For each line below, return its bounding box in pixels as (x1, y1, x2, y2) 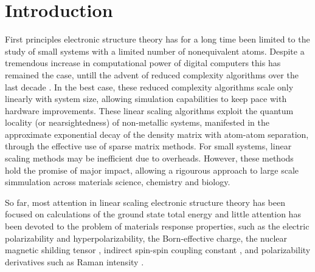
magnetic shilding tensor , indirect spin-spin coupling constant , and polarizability (5, 243, 311, 256)
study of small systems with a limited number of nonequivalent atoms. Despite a (5, 44, 305, 57)
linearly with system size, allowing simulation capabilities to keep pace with (5, 92, 287, 105)
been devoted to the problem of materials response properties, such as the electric (5, 220, 310, 233)
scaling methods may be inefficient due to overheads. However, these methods (5, 152, 294, 165)
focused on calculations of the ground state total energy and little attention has (5, 208, 301, 220)
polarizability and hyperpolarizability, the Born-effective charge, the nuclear (5, 231, 288, 244)
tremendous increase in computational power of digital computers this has (5, 56, 281, 69)
